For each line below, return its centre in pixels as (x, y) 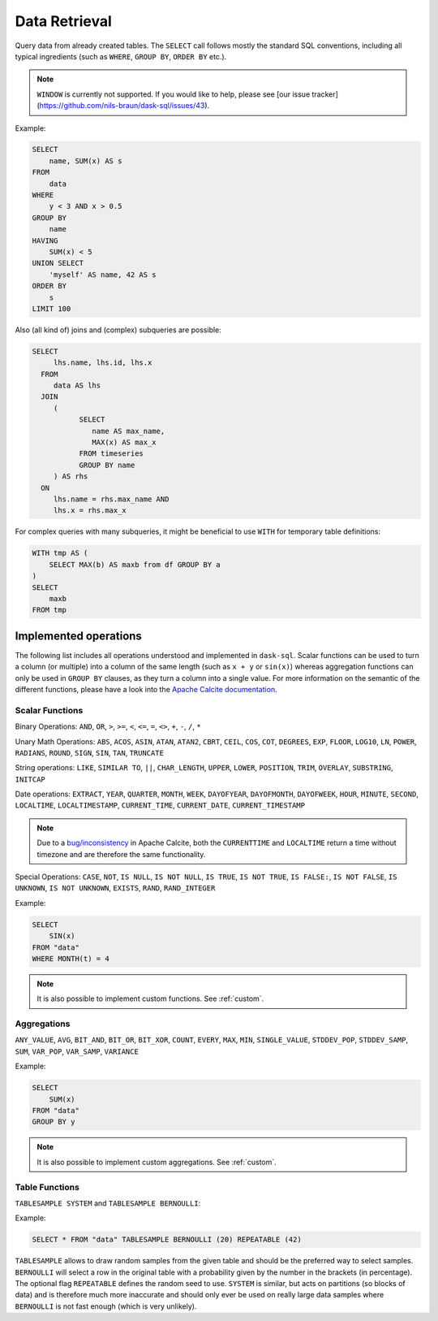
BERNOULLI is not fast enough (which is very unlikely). (106, 1306)
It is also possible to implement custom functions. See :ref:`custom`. (150, 998)
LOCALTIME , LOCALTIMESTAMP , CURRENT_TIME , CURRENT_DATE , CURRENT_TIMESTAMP (160, 805)
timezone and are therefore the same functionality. (121, 854)
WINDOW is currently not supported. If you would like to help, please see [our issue (174, 94)
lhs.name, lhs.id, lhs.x (103, 363)
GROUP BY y (54, 1122)
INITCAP (30, 779)
